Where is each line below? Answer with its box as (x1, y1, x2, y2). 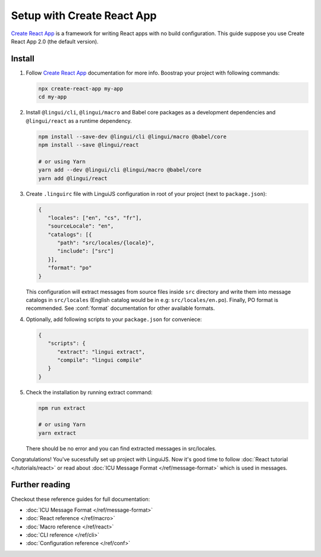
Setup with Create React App (11, 9, 157, 22)
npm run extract (38, 404, 86, 411)
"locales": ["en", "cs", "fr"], (48, 214, 142, 221)
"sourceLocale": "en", (48, 223, 114, 229)
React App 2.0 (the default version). (11, 38, 99, 45)
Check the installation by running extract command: (26, 388, 153, 396)
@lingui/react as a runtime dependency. (26, 117, 132, 125)
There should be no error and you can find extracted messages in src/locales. (26, 444, 217, 452)
